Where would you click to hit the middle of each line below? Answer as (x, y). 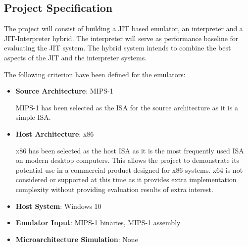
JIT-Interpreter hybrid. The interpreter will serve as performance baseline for (121, 38)
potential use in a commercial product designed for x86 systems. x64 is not (129, 170)
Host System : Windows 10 (58, 206)
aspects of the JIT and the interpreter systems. (75, 57)
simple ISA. (33, 117)
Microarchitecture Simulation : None (77, 239)
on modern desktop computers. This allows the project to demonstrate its (127, 160)
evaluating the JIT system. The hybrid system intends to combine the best (118, 48)
